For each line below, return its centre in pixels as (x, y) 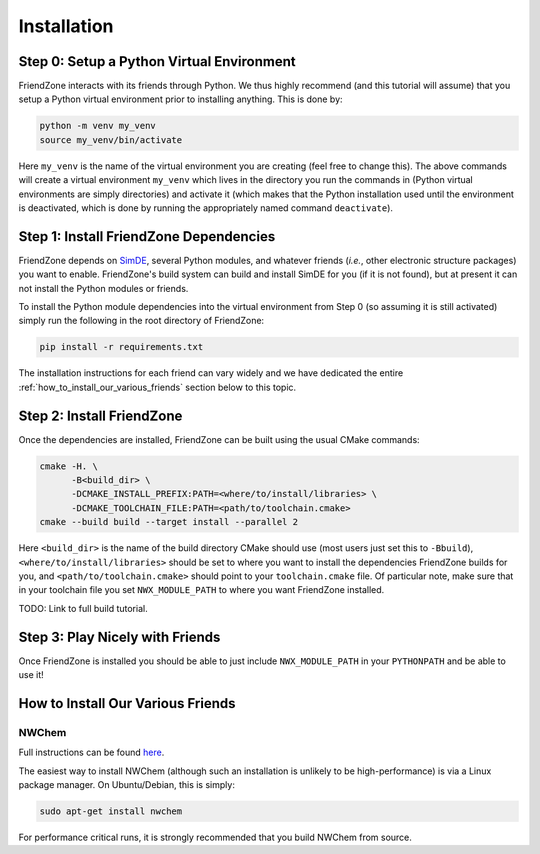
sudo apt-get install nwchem (111, 811)
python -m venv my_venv (98, 126)
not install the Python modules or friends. (103, 288)
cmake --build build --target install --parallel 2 (169, 522)
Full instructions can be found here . (91, 752)
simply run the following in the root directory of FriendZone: (141, 321)
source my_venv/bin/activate (111, 139)
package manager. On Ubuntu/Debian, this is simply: (126, 785)
